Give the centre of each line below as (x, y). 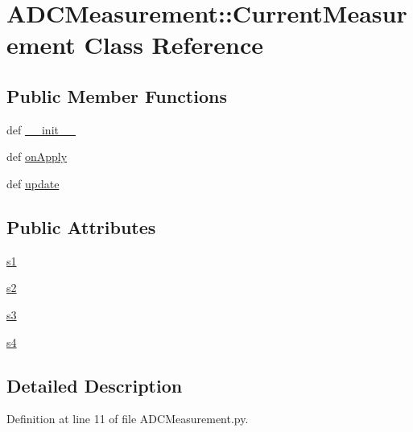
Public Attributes (81, 226)
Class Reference (174, 45)
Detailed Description (95, 385)
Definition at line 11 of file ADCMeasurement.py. (128, 419)
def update (33, 183)
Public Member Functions (117, 95)
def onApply (37, 156)
